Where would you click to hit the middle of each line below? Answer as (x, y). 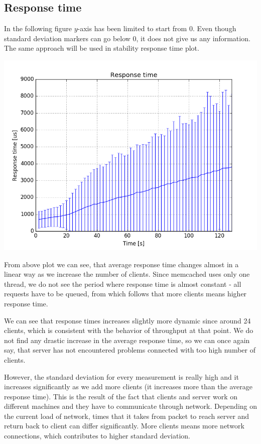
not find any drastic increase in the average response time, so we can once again (127, 340)
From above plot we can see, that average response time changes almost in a (121, 264)
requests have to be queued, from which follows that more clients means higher (125, 294)
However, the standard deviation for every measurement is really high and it (121, 376)
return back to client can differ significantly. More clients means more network (124, 426)
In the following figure (38, 28)
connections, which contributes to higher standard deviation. (97, 436)
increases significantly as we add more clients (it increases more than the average (128, 386)
